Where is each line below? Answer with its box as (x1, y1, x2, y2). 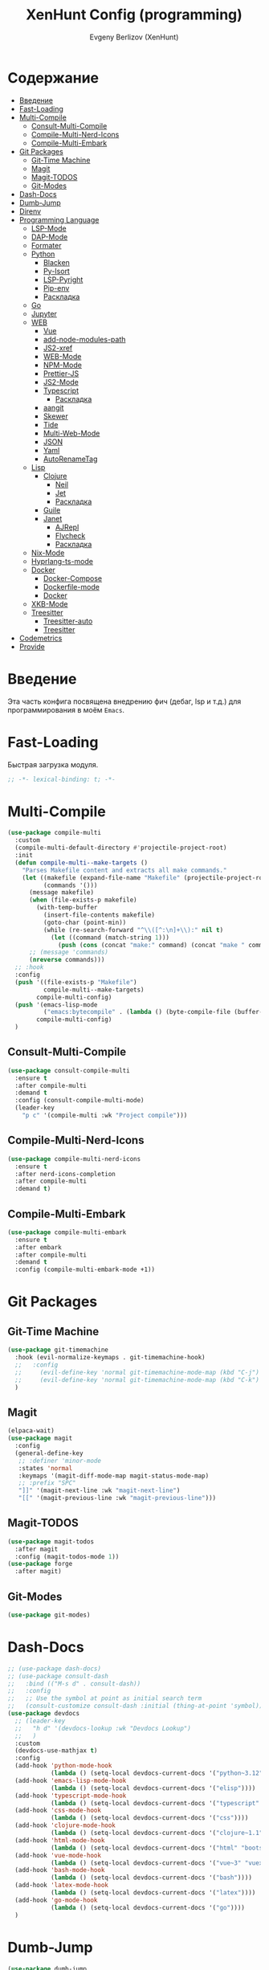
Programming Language (18, 215, 100, 224)
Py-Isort (43, 266, 70, 276)
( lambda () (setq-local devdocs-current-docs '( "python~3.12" (50, 1769, 263, 1777)
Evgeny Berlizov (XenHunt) (89, 32, 179, 42)
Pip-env (43, 283, 70, 292)
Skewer (43, 411, 69, 421)
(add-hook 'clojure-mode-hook (14, 1821, 116, 1829)
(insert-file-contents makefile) (43, 911, 156, 919)
